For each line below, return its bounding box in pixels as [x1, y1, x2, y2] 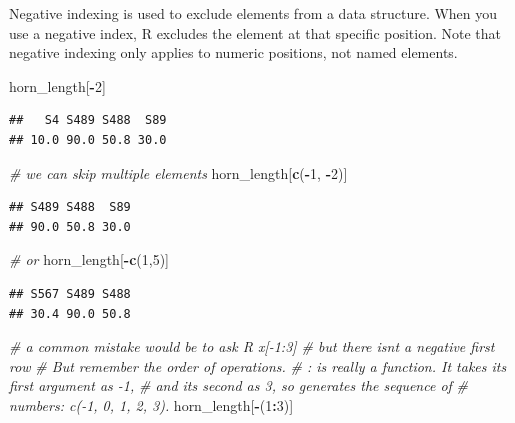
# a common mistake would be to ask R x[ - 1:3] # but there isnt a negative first [9, 336, 495, 357]
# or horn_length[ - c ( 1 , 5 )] [9, 249, 170, 270]
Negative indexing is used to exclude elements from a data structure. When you [9, 3, 498, 23]
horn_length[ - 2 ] [9, 75, 106, 96]
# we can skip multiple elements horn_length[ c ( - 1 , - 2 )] [9, 162, 348, 183]
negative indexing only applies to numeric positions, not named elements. [9, 42, 458, 63]
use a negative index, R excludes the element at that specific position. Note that [9, 22, 502, 43]
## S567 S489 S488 [9, 286, 131, 301]
